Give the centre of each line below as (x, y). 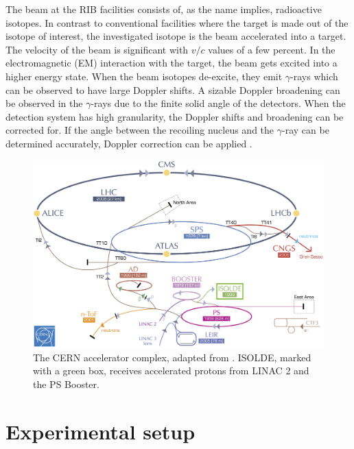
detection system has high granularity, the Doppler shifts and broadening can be (175, 116)
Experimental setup (101, 431)
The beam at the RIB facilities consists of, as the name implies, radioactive (164, 9)
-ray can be (305, 130)
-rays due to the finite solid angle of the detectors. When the (218, 103)
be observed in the (44, 103)
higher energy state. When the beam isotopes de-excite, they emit (144, 76)
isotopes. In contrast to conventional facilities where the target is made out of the (177, 22)
